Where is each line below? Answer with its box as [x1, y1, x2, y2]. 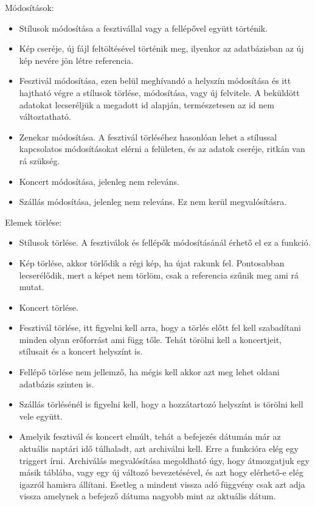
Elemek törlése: [5, 215, 62, 228]
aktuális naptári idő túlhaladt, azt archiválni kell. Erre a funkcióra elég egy [19, 442, 299, 455]
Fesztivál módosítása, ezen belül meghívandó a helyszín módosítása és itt [19, 74, 291, 87]
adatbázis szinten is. [19, 377, 94, 390]
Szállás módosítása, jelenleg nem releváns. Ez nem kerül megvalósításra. [19, 195, 287, 208]
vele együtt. [19, 409, 63, 422]
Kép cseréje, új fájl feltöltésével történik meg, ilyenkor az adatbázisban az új [19, 42, 304, 55]
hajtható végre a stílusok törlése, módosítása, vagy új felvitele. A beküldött [19, 86, 300, 99]
